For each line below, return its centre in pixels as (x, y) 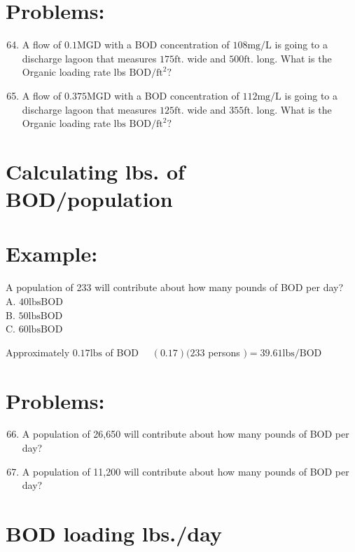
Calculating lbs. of (95, 171)
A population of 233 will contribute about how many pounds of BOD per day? (175, 287)
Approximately (38, 352)
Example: (52, 254)
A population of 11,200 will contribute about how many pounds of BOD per (186, 471)
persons (224, 352)
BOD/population (89, 199)
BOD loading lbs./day (114, 533)
